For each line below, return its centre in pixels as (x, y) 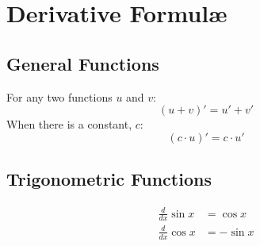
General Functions (83, 63)
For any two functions (59, 96)
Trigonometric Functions (109, 179)
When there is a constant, (69, 124)
